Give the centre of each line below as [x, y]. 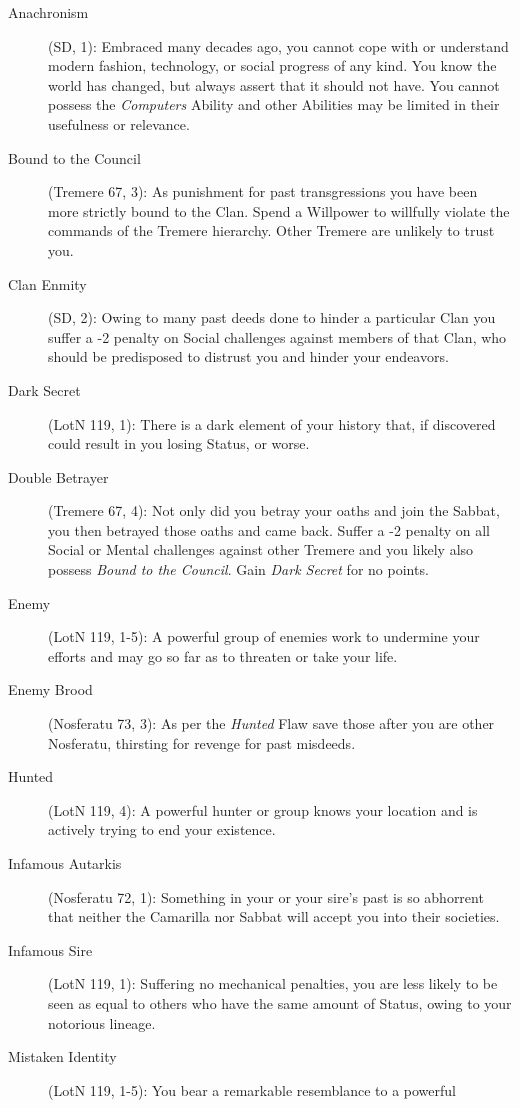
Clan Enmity [47, 283]
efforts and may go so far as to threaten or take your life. [223, 655]
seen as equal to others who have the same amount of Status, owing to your [280, 1002]
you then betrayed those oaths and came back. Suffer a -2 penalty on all [269, 529]
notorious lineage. [102, 1022]
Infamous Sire [50, 949]
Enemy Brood [50, 689]
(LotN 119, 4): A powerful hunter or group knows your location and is [263, 809]
